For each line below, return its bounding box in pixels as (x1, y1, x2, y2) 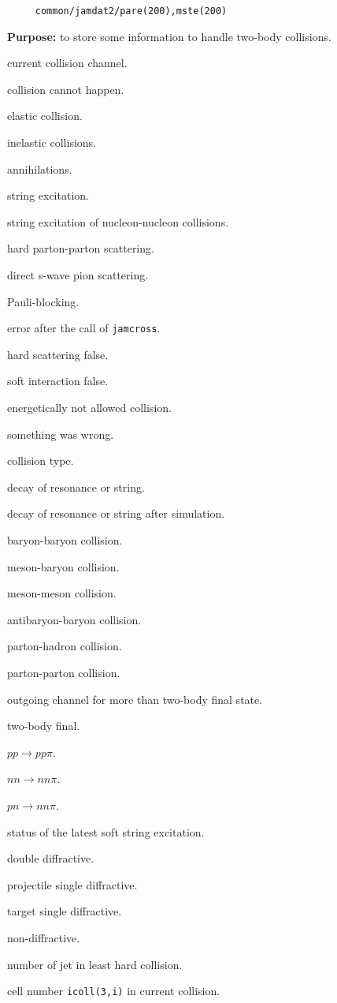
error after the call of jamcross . (7, 320, 161, 336)
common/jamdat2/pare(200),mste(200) (35, 6, 228, 17)
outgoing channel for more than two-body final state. (7, 690, 263, 707)
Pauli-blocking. (7, 293, 80, 309)
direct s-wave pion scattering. (7, 267, 149, 283)
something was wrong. (7, 425, 114, 442)
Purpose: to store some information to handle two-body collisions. (7, 28, 331, 44)
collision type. (7, 452, 74, 469)
